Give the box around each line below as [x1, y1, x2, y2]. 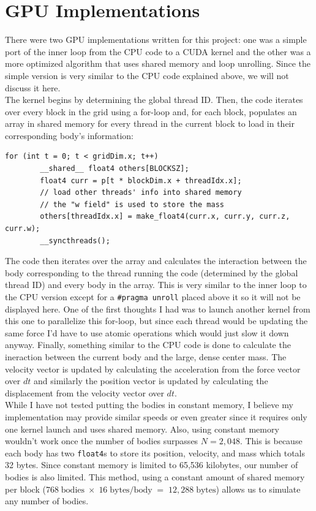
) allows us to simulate [216, 482, 301, 495]
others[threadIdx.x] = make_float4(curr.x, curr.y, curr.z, [40, 212, 290, 221]
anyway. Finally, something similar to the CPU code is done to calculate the [5, 338, 291, 351]
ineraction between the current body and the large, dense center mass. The [5, 350, 287, 363]
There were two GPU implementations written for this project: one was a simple [5, 33, 307, 46]
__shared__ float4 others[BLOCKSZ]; [40, 164, 189, 173]
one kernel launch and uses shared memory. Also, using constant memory [5, 422, 279, 435]
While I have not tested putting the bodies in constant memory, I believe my [5, 398, 293, 411]
